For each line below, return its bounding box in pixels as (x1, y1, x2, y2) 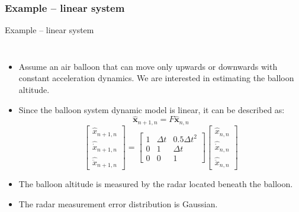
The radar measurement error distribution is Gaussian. (18, 198, 218, 210)
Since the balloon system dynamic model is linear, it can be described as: (18, 103, 285, 115)
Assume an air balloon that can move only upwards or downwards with (18, 60, 278, 72)
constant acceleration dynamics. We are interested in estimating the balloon (18, 72, 294, 84)
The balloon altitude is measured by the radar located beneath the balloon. (18, 178, 293, 190)
